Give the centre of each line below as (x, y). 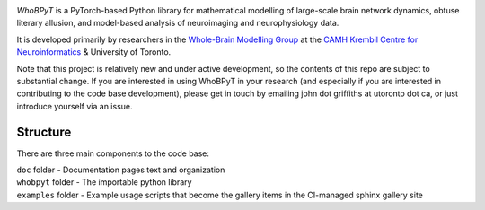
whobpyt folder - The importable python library (104, 182)
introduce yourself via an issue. (75, 106)
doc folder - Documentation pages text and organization (121, 170)
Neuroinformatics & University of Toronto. (94, 52)
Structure (44, 131)
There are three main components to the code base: (113, 153)
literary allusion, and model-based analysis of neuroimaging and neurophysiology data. (178, 23)
